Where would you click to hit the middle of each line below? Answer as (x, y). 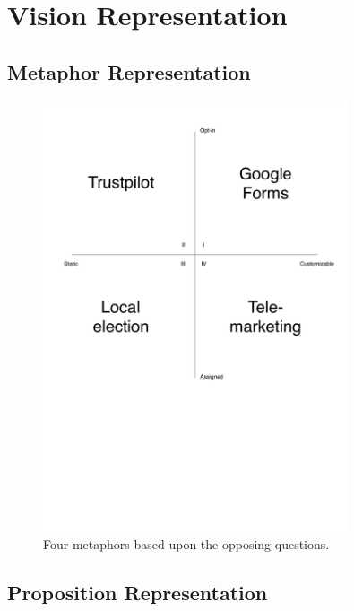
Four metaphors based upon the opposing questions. (186, 543)
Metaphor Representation (129, 71)
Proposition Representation (138, 592)
